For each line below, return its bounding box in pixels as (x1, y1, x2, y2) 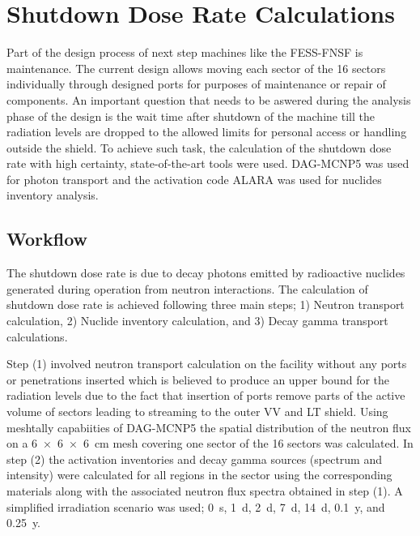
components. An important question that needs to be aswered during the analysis (6, 91, 411, 108)
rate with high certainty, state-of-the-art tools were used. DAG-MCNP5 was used (6, 155, 409, 172)
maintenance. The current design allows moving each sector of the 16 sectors (6, 59, 386, 76)
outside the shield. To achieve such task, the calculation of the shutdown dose (6, 139, 392, 156)
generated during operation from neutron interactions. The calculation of (6, 280, 368, 297)
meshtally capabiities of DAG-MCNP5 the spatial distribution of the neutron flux (6, 418, 411, 435)
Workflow (6, 226, 88, 251)
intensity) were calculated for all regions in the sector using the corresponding (6, 466, 392, 483)
